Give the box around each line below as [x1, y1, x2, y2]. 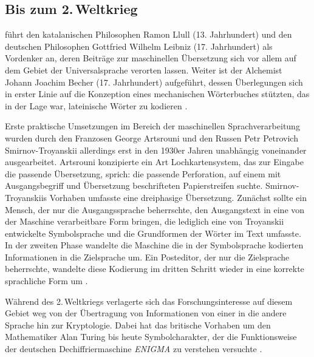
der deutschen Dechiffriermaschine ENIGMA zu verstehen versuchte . [5, 342, 262, 355]
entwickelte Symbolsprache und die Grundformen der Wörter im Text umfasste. [5, 226, 301, 239]
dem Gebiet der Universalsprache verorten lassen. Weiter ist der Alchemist [5, 63, 282, 76]
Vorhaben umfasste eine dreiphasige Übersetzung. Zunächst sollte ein [49, 191, 307, 203]
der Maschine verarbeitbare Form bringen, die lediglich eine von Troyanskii [5, 215, 284, 228]
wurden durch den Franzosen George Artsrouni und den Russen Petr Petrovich [5, 131, 298, 144]
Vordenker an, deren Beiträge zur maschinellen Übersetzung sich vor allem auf [5, 52, 296, 64]
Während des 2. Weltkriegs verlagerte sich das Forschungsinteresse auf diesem [5, 294, 293, 307]
